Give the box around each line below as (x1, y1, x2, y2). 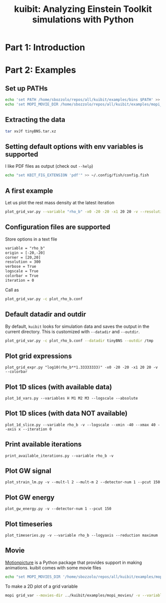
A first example (5, 187, 53, 195)
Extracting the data (5, 115, 66, 124)
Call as (5, 287, 19, 293)
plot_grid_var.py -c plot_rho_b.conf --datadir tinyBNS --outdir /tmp (5, 338, 154, 343)
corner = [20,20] (5, 255, 41, 260)
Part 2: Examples (5, 64, 77, 76)
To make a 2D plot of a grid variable (5, 583, 78, 589)
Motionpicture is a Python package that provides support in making (5, 559, 142, 565)
